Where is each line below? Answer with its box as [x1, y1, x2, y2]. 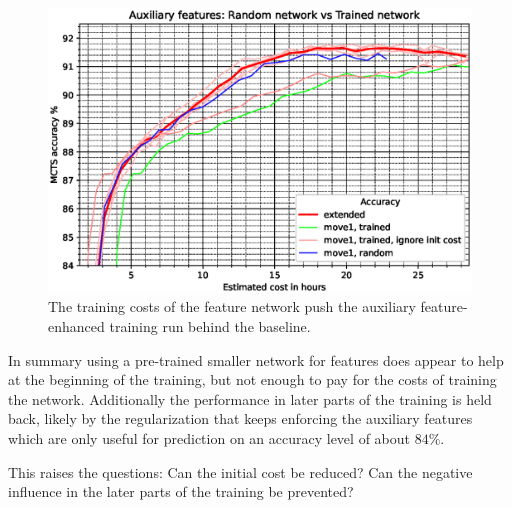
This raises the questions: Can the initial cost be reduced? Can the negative [8, 461, 473, 482]
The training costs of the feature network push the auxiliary [48, 296, 416, 317]
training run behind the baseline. [109, 316, 311, 337]
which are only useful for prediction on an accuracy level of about [8, 428, 410, 449]
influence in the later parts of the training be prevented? [8, 481, 354, 502]
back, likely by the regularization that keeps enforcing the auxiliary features [8, 408, 473, 429]
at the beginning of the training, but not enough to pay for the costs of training [8, 369, 497, 390]
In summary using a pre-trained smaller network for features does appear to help [8, 349, 504, 370]
